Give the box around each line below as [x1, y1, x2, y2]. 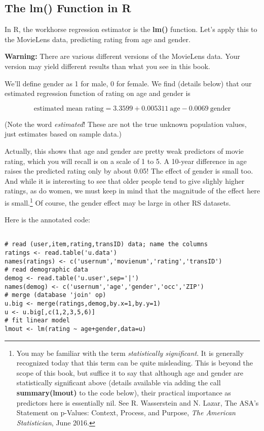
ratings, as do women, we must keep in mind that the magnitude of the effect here [5, 185, 260, 196]
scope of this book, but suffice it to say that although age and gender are [16, 367, 244, 378]
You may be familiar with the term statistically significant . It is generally [16, 347, 244, 358]
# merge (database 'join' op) [5, 291, 106, 299]
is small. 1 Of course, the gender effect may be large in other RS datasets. [5, 195, 231, 208]
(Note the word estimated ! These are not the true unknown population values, [5, 118, 247, 129]
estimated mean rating [33, 105, 104, 112]
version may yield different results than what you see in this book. [5, 60, 210, 71]
